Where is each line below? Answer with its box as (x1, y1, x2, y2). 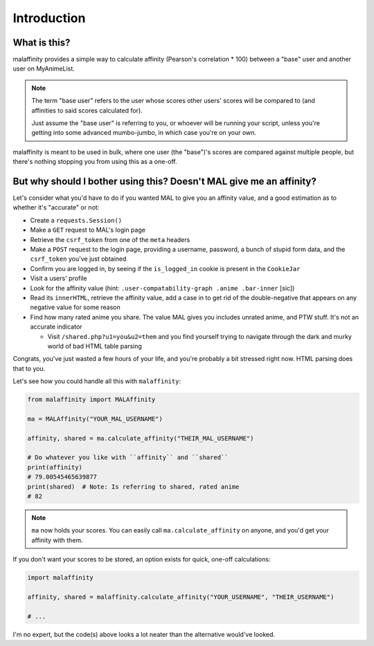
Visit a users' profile (30, 274, 87, 283)
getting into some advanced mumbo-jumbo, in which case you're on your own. (31, 129, 256, 137)
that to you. (12, 364, 46, 373)
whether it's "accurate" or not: (12, 203, 100, 212)
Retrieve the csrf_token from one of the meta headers (30, 235, 190, 243)
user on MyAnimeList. (12, 64, 75, 73)
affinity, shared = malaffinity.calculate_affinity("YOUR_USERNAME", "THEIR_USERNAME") (27, 593, 335, 601)
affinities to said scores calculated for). (31, 106, 143, 114)
